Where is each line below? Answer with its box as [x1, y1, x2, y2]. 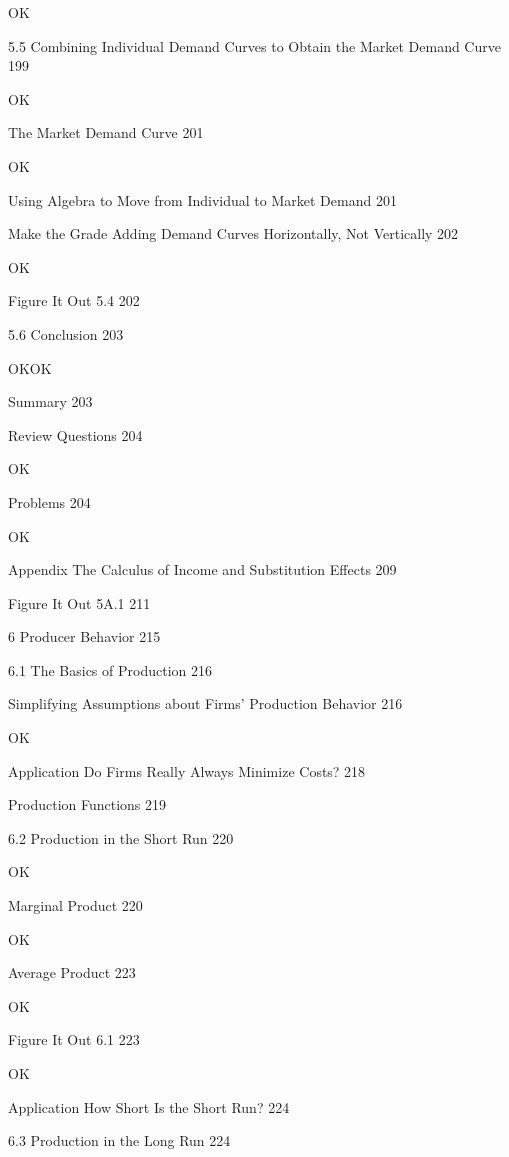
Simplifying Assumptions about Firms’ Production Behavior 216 [8, 693, 403, 714]
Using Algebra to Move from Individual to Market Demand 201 [8, 189, 397, 210]
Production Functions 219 [8, 794, 167, 815]
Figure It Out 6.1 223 [8, 1029, 140, 1050]
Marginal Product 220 [8, 895, 143, 916]
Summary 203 [8, 391, 93, 412]
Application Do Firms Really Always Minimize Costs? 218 [8, 760, 366, 781]
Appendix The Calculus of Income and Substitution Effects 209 [8, 559, 397, 580]
